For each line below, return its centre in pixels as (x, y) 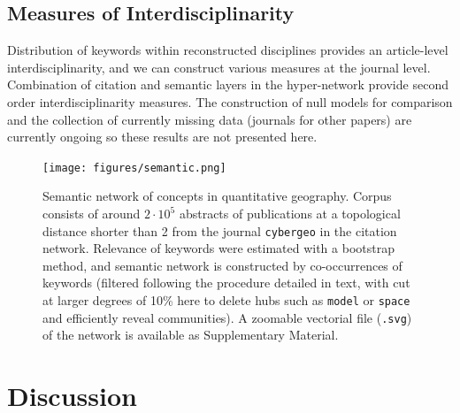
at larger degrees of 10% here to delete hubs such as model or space (226, 300)
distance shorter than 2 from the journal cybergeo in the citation (220, 230)
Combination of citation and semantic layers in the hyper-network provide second (228, 84)
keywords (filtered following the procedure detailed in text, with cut (226, 283)
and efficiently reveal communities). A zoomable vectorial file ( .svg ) (227, 317)
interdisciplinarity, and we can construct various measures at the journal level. (219, 67)
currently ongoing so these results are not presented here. (162, 137)
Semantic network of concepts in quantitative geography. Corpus (217, 196)
